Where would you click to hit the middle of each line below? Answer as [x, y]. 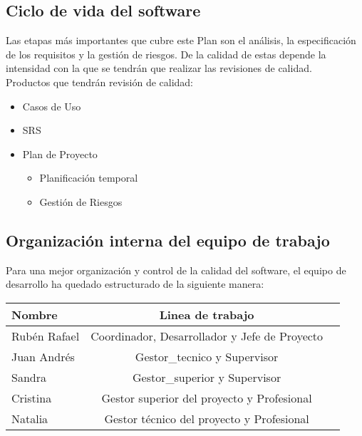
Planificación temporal [89, 178]
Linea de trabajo [207, 314]
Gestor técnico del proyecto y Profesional [207, 418]
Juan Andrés [43, 356]
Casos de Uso [52, 106]
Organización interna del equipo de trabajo [168, 240]
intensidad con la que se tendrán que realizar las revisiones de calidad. [159, 68]
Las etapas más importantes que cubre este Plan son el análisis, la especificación [181, 40]
